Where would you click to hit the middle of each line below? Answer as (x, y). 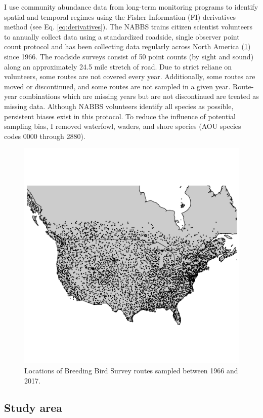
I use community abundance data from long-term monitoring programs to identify (131, 7)
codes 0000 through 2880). (45, 136)
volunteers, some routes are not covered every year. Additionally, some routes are (130, 76)
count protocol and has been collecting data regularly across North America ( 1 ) (127, 46)
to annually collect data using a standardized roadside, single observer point (122, 36)
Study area (33, 408)
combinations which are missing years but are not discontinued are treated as (139, 96)
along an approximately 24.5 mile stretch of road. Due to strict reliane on (118, 66)
